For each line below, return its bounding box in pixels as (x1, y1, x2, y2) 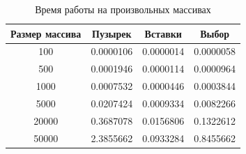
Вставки (144, 26, 182, 40)
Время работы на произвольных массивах (35, 2, 211, 16)
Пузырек (92, 26, 132, 40)
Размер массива (10, 26, 82, 40)
